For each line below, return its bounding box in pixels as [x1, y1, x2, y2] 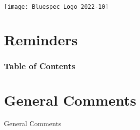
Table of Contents [4, 59, 76, 72]
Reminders [4, 29, 78, 49]
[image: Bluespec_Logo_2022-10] [4, 3, 109, 10]
